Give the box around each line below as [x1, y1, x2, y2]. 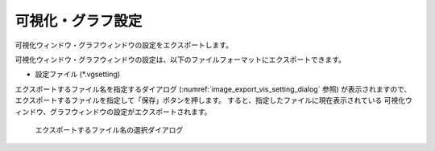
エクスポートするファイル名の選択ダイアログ [35, 124, 184, 134]
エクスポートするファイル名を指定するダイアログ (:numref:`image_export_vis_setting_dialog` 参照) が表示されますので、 [14, 84, 412, 94]
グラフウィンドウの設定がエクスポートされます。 [49, 107, 212, 116]
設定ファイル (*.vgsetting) [35, 69, 121, 80]
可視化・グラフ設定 [14, 12, 143, 30]
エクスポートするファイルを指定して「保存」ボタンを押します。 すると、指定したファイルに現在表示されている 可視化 [14, 96, 406, 105]
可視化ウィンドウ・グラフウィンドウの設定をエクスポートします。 [14, 40, 234, 50]
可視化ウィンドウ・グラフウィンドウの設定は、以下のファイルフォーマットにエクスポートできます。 [14, 55, 346, 64]
